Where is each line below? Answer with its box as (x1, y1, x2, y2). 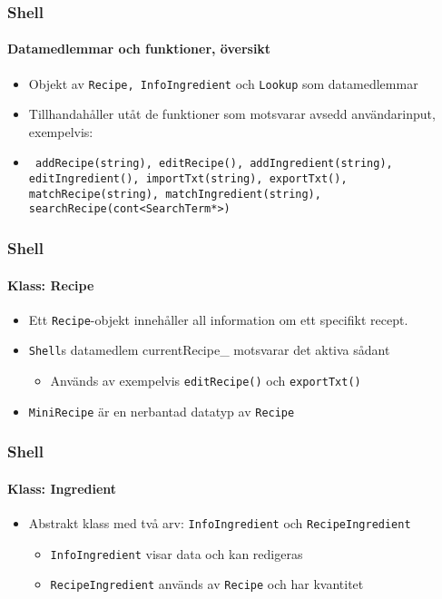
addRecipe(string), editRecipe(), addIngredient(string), (34, 157, 393, 171)
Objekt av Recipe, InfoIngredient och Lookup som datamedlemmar (28, 74, 418, 93)
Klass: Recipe (7, 275, 94, 294)
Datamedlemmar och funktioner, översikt (7, 39, 271, 58)
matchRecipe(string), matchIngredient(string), (28, 187, 321, 201)
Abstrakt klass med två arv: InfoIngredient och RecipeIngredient (28, 514, 411, 533)
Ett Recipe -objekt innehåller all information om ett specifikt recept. (28, 309, 408, 329)
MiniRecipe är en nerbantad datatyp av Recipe (28, 401, 295, 420)
